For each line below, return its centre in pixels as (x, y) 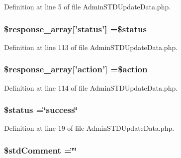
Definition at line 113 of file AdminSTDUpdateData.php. (91, 47)
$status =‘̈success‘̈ (41, 110)
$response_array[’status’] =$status (75, 28)
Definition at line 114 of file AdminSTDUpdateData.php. (91, 87)
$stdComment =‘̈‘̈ (41, 150)
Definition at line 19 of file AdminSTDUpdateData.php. (89, 128)
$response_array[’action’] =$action (76, 69)
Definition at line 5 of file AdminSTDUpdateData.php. (88, 6)
